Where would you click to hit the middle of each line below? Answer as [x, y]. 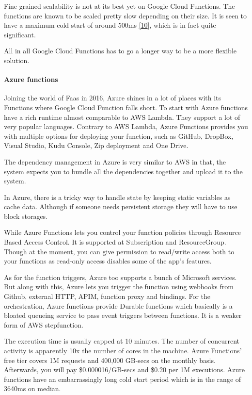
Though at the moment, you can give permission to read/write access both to [119, 251]
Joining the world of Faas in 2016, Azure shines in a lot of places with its [113, 98]
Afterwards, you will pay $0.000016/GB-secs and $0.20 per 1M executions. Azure [124, 370]
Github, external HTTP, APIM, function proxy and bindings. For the [107, 296]
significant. [20, 34]
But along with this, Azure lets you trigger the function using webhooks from [119, 287]
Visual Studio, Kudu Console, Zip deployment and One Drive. [96, 145]
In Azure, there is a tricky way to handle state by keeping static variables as [117, 197]
